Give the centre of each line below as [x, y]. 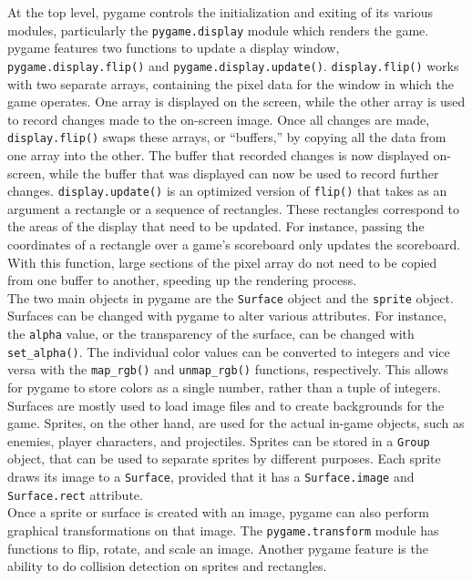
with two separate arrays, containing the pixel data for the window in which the [231, 83]
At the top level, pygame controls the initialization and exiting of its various [220, 12]
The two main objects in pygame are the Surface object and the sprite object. [231, 297]
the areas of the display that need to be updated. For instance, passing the [216, 226]
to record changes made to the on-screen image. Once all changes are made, [219, 119]
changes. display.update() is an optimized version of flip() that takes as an [227, 191]
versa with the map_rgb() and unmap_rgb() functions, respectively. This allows [228, 369]
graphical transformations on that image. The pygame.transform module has [223, 530]
